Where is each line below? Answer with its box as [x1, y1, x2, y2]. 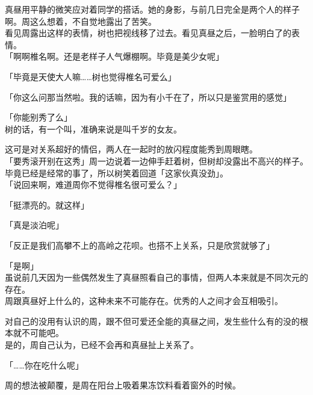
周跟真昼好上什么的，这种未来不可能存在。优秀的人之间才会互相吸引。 [5, 294, 283, 307]
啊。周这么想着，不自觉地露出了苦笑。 [5, 14, 156, 27]
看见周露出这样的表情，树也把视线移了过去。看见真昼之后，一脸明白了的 [5, 26, 291, 39]
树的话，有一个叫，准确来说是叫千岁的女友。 [5, 122, 182, 135]
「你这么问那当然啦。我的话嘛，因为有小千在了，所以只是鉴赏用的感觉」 [5, 90, 291, 103]
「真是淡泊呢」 [5, 219, 64, 231]
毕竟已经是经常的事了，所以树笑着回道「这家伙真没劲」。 [5, 166, 228, 179]
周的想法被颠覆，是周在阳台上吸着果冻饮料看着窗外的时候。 [5, 379, 241, 391]
